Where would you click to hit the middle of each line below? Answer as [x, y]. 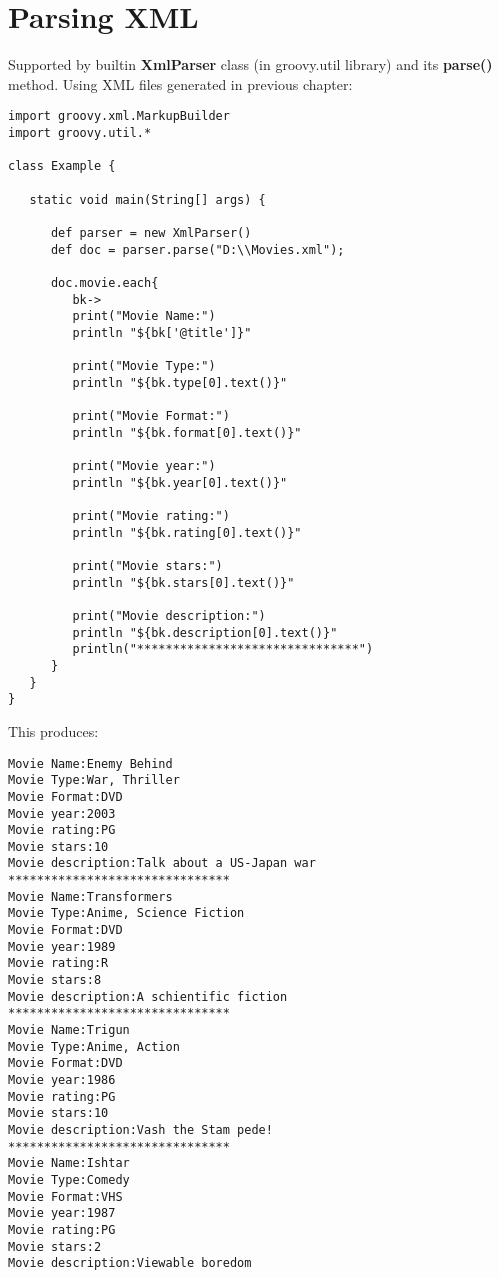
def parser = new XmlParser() [151, 232]
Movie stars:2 [55, 1246]
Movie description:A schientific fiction [148, 996]
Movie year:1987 [62, 1213]
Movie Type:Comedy [69, 1179]
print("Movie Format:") [151, 416]
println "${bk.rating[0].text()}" [187, 532]
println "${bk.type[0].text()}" [180, 382]
